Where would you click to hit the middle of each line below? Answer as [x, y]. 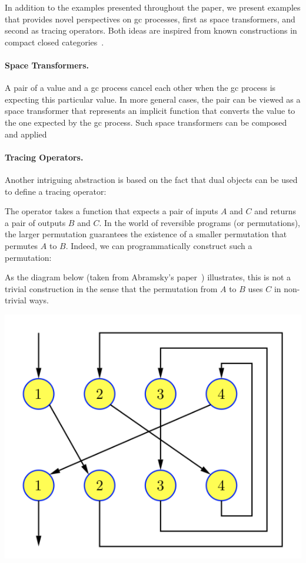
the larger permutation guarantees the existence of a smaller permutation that [146, 234]
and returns [275, 211]
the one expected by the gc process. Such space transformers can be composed [146, 122]
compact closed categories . [54, 42]
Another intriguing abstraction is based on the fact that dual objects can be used [151, 179]
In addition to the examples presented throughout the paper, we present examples [153, 7]
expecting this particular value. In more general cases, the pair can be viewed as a [153, 99]
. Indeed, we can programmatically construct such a [159, 245]
